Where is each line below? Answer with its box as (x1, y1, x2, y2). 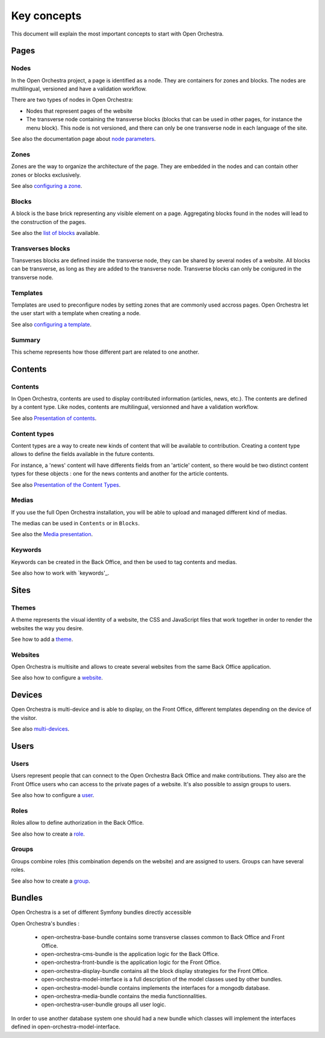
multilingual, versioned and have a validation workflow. (11, 85, 147, 93)
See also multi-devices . (11, 725, 70, 733)
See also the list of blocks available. (11, 229, 100, 236)
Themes (11, 603, 36, 611)
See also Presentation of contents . (11, 414, 97, 422)
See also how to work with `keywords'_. (11, 569, 110, 577)
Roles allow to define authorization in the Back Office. (11, 819, 144, 827)
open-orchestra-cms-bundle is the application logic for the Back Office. (41, 950, 220, 957)
